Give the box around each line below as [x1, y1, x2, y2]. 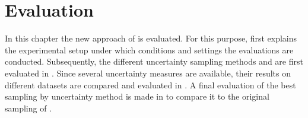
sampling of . [5, 101, 52, 114]
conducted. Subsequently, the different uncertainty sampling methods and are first [5, 55, 303, 68]
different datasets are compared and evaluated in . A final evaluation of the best [5, 78, 296, 91]
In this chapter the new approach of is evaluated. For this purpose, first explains [5, 32, 297, 44]
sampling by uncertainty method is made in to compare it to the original [5, 90, 269, 103]
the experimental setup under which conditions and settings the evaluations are [5, 43, 294, 56]
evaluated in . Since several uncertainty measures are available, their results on [5, 66, 291, 79]
